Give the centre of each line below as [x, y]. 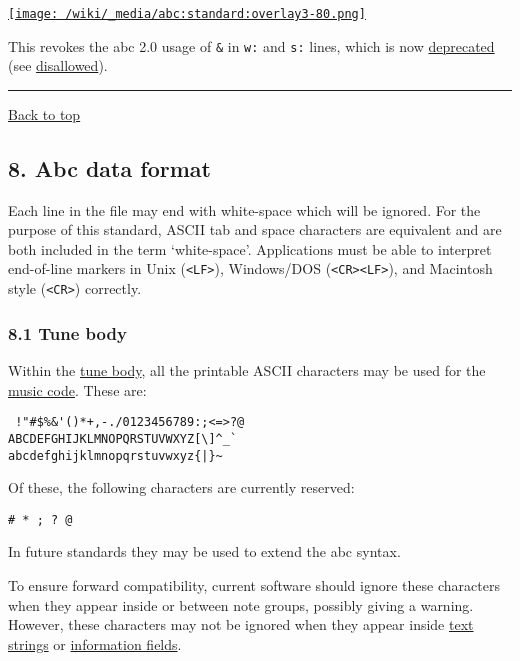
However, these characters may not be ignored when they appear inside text [241, 624]
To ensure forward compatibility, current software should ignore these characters [254, 585]
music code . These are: [77, 389]
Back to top [44, 113]
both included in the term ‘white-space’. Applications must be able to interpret [250, 248]
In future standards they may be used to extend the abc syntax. [204, 551]
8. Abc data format [109, 167]
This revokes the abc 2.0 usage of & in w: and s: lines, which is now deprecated [251, 45]
